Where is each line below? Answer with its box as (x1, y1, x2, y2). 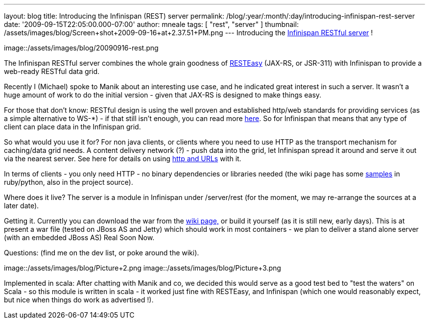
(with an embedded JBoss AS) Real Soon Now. (4, 233, 155, 242)
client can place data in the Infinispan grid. (4, 123, 141, 131)
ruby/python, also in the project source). (4, 178, 133, 186)
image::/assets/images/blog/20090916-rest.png (4, 44, 159, 52)
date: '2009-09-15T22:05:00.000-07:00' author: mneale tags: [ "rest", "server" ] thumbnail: (4, 20, 299, 28)
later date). (4, 201, 39, 210)
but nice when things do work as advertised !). (4, 296, 154, 304)
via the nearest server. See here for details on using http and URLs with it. (4, 154, 241, 163)
